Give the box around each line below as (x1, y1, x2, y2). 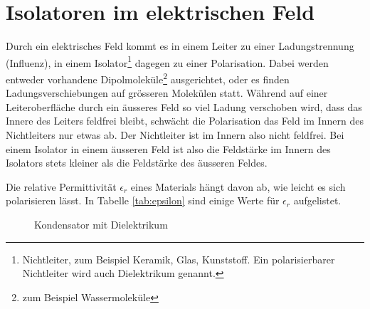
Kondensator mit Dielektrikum (34, 216, 168, 231)
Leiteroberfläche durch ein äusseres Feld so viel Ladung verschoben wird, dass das (6, 99, 362, 114)
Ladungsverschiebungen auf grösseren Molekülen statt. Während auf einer (6, 85, 328, 100)
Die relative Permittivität (6, 179, 117, 194)
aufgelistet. (293, 193, 342, 208)
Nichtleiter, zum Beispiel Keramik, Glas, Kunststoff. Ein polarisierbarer (22, 251, 335, 266)
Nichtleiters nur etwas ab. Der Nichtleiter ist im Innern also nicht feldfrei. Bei (6, 127, 344, 142)
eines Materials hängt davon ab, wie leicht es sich (130, 179, 346, 194)
